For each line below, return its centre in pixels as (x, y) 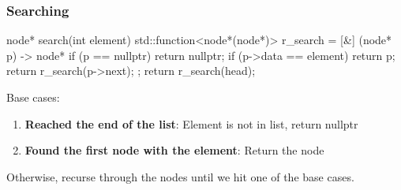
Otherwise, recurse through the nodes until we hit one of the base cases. (180, 176)
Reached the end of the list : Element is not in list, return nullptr (191, 123)
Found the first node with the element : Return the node (174, 150)
